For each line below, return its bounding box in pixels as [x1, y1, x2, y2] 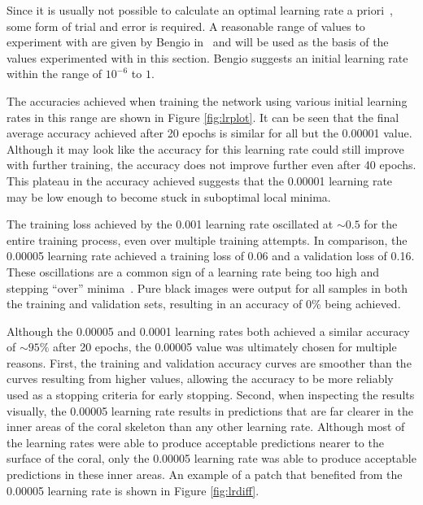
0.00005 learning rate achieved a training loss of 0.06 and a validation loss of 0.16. [7, 247, 415, 264]
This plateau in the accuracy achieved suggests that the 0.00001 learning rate [7, 172, 393, 189]
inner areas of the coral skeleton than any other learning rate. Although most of [7, 418, 405, 435]
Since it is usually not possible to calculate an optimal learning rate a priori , [7, 2, 393, 18]
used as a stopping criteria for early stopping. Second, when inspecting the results [7, 386, 415, 403]
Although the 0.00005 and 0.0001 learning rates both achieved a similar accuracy [7, 322, 410, 339]
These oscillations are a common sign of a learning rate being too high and [7, 263, 380, 280]
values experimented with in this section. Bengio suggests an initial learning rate [7, 49, 408, 66]
